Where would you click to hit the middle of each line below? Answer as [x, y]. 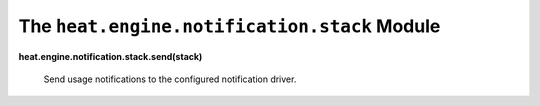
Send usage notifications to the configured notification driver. [170, 79]
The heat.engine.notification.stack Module [229, 26]
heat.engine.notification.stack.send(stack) [110, 56]
